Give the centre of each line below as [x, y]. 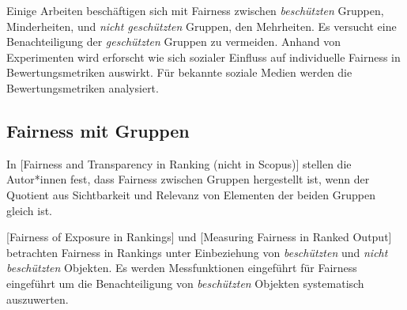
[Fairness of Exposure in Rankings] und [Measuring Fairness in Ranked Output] [199, 237]
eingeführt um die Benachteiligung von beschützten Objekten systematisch [185, 283]
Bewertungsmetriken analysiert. [83, 87]
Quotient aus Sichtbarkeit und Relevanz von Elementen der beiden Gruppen [191, 194]
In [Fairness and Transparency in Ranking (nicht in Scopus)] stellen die [179, 163]
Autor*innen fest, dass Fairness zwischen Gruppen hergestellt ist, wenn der [188, 179]
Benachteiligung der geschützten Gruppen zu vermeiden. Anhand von [174, 42]
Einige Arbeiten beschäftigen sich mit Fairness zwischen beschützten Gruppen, [195, 10]
